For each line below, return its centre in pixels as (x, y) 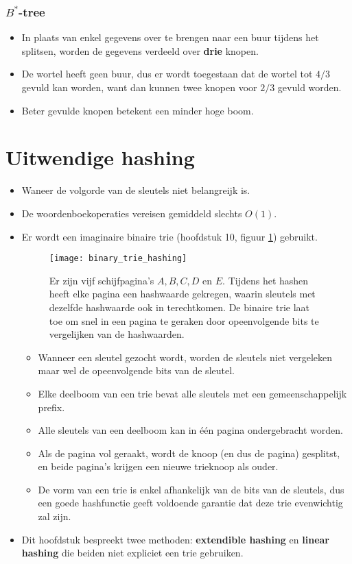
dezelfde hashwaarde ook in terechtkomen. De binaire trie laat (179, 307)
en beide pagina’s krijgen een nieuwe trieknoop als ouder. (158, 466)
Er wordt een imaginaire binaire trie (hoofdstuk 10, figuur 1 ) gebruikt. (169, 236)
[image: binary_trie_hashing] (118, 259)
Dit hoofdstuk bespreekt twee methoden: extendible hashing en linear (175, 539)
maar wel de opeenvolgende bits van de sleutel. (136, 370)
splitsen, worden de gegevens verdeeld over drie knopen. (140, 50)
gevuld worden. (309, 87)
